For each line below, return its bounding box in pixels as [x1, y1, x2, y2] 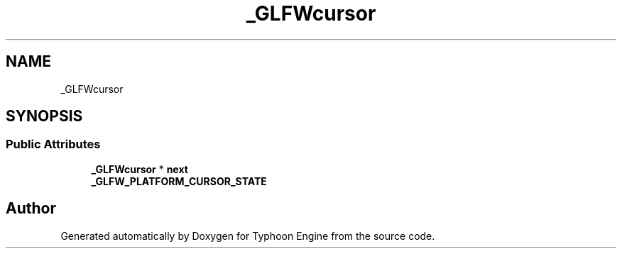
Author [6, 199, 56, 218]
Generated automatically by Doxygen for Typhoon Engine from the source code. [60, 229, 435, 242]
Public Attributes [6, 137, 101, 152]
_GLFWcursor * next [91, 162, 188, 175]
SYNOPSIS [6, 107, 83, 126]
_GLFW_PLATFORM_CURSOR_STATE [91, 175, 267, 187]
